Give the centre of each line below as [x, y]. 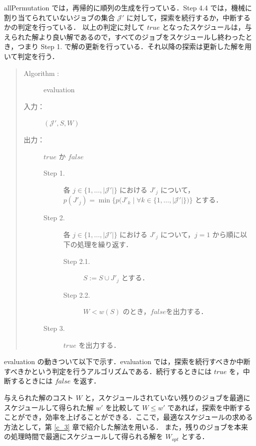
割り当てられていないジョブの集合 [60, 17]
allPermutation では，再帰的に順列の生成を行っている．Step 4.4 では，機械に [128, 7]
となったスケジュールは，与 [207, 27]
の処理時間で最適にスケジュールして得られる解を [84, 436]
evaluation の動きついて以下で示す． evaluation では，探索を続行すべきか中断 [127, 361]
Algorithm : [41, 73]
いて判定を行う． [32, 56]
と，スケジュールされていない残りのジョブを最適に [167, 398]
